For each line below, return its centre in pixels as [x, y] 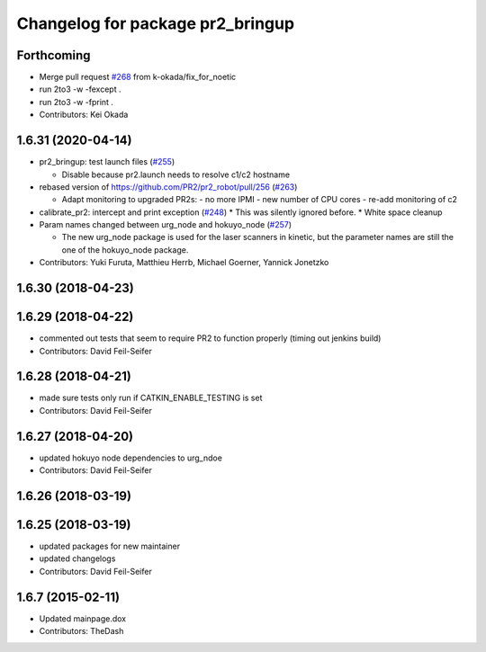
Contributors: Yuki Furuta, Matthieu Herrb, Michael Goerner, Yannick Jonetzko [184, 263]
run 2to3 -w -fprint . [76, 102]
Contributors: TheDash [81, 631]
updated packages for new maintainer [109, 546]
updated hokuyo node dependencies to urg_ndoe [130, 458]
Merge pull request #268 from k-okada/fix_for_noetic [138, 77]
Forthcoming [54, 55]
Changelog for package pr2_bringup [156, 23]
